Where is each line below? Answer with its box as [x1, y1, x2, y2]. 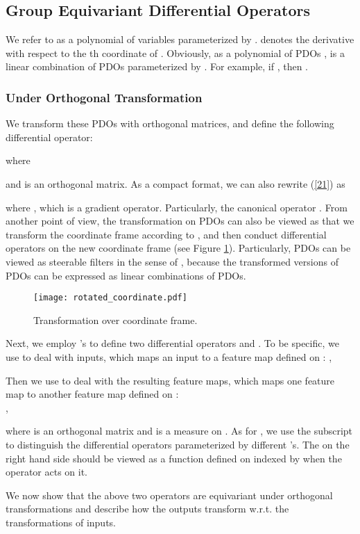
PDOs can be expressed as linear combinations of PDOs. [6, 268, 246, 282]
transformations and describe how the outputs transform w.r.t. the [6, 501, 289, 516]
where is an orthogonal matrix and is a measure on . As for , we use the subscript [6, 423, 353, 438]
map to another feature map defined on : [6, 387, 179, 401]
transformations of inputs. [6, 515, 117, 529]
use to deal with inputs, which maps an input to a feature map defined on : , [6, 349, 332, 364]
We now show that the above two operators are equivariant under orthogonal [6, 487, 333, 502]
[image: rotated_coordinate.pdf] [33, 293, 187, 303]
